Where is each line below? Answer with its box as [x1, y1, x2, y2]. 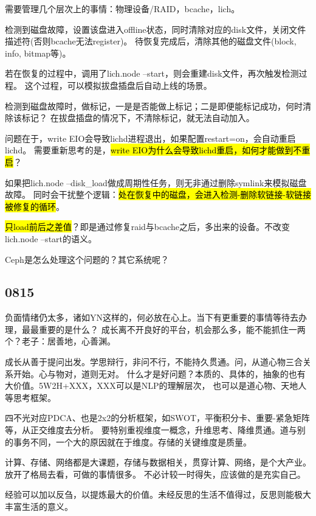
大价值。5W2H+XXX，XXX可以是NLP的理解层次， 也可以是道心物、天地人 [5, 379, 307, 392]
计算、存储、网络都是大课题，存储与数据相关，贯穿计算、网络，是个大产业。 [5, 456, 311, 469]
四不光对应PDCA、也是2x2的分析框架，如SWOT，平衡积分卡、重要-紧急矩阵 [5, 411, 310, 424]
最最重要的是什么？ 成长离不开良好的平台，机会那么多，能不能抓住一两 [21, 322, 306, 335]
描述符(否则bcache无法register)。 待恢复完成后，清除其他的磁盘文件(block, [5, 35, 297, 47]
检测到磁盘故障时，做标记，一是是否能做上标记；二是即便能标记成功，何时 [5, 99, 303, 112]
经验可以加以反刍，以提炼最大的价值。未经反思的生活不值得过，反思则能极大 [5, 488, 311, 501]
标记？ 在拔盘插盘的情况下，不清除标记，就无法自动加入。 [21, 111, 255, 124]
